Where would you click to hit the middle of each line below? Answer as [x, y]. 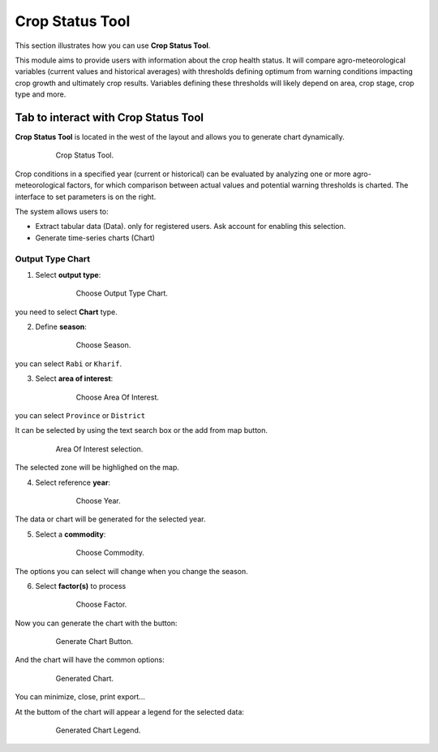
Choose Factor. [101, 604]
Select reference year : [73, 482]
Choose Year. [98, 500]
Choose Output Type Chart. [122, 293]
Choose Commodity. [110, 553]
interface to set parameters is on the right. [86, 197]
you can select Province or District [80, 416]
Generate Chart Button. [94, 642]
